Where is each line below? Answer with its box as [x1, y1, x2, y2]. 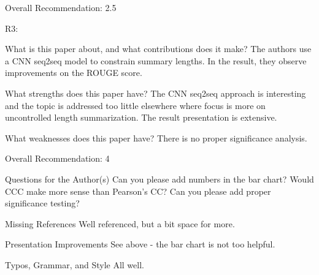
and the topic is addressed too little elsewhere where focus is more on [5, 99, 266, 111]
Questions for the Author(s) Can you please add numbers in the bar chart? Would [5, 172, 314, 185]
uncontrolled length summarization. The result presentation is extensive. [5, 111, 277, 124]
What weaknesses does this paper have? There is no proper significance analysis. [5, 131, 307, 144]
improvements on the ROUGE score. [5, 66, 142, 79]
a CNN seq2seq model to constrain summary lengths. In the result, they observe [5, 54, 307, 67]
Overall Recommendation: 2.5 [5, 1, 117, 13]
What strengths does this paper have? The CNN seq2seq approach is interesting [5, 86, 306, 99]
